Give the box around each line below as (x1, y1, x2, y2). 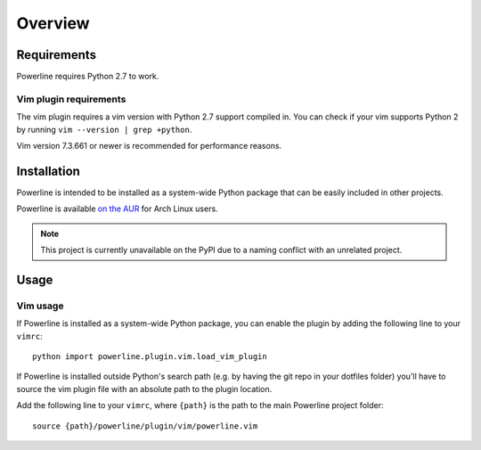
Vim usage (16, 299, 64, 312)
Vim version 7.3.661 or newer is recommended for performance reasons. (16, 140, 282, 151)
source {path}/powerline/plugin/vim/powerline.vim (32, 421, 258, 431)
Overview (16, 13, 90, 33)
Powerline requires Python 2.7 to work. (16, 71, 159, 82)
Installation (16, 163, 80, 178)
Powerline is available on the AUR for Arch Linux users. (16, 203, 218, 214)
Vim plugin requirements (16, 93, 126, 105)
